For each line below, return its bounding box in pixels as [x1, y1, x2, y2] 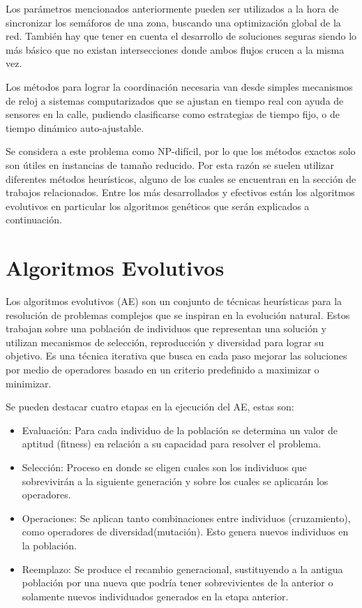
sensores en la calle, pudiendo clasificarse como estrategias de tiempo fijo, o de [6, 107, 340, 121]
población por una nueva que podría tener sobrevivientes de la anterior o [22, 575, 333, 590]
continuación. [6, 212, 62, 227]
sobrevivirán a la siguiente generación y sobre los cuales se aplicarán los [22, 473, 329, 488]
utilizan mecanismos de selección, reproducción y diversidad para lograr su [6, 334, 324, 349]
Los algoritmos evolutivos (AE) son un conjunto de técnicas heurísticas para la [6, 294, 342, 309]
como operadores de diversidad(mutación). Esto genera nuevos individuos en [22, 524, 349, 539]
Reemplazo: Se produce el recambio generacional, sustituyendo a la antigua [22, 561, 343, 576]
